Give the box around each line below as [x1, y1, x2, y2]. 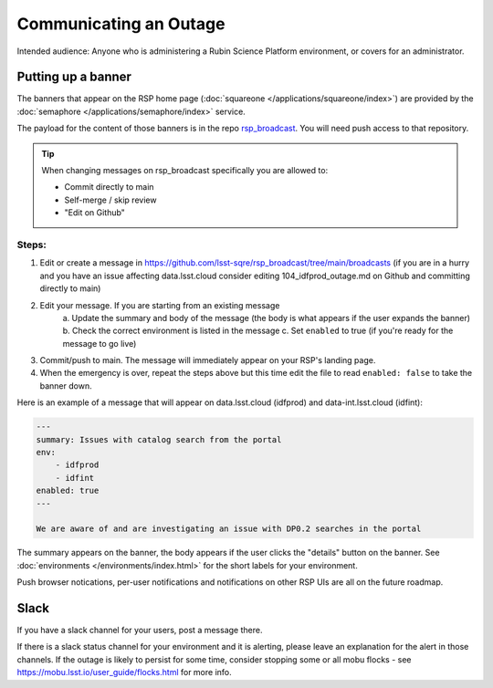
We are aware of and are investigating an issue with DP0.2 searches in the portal [36, 524, 422, 534]
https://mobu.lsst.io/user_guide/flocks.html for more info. [16, 667, 232, 678]
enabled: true [36, 485, 100, 496]
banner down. [39, 380, 92, 391]
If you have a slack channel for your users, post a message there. [16, 625, 263, 636]
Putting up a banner [16, 69, 132, 85]
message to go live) [62, 338, 137, 349]
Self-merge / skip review [64, 194, 157, 205]
